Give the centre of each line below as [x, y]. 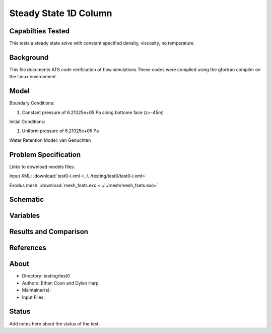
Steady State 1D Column [61, 13]
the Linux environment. [33, 77]
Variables [25, 216]
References [28, 248]
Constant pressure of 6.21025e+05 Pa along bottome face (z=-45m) [93, 112]
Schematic [26, 200]
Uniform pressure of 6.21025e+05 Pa [60, 131]
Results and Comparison [49, 232]
